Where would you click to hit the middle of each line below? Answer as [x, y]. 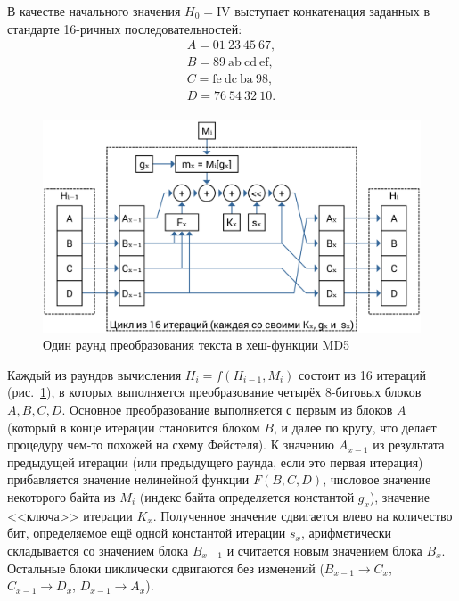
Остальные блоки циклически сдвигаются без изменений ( [166, 568]
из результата [409, 445]
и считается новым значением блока [324, 550]
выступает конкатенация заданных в [332, 11]
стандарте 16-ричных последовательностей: [125, 28]
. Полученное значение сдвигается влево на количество [303, 515]
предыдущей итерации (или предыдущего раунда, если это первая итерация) [215, 461]
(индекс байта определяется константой [247, 496]
